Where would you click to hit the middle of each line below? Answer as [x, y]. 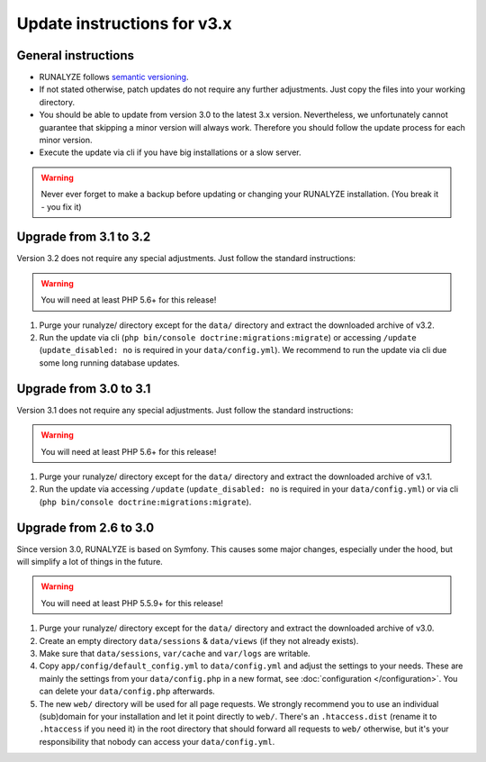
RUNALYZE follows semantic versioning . [114, 77]
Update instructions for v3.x [124, 23]
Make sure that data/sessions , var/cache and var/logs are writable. [175, 653]
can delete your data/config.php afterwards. [127, 691]
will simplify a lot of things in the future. [90, 561]
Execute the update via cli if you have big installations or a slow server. [170, 152]
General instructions [76, 55]
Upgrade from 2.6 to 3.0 [85, 527]
